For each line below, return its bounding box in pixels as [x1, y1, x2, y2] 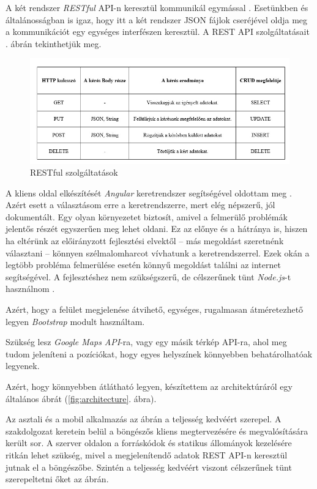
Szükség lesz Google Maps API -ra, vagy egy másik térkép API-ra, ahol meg [6, 335, 287, 348]
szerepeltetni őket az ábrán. [6, 472, 109, 485]
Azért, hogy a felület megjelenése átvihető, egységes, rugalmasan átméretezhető [6, 303, 304, 316]
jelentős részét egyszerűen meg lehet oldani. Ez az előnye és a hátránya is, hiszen [6, 222, 308, 235]
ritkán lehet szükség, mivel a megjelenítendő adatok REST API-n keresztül [6, 448, 288, 461]
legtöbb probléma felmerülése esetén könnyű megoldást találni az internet [6, 258, 281, 271]
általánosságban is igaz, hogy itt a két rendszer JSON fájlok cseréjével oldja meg [6, 13, 308, 26]
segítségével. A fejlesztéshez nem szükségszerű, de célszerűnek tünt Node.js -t [6, 270, 291, 283]
